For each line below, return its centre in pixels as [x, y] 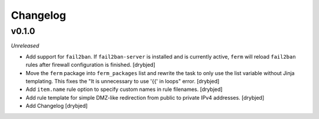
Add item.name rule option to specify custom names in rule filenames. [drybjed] [124, 89]
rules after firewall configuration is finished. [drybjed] [91, 65]
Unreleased [25, 46]
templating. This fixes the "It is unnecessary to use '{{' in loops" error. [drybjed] [123, 81]
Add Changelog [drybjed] [57, 106]
